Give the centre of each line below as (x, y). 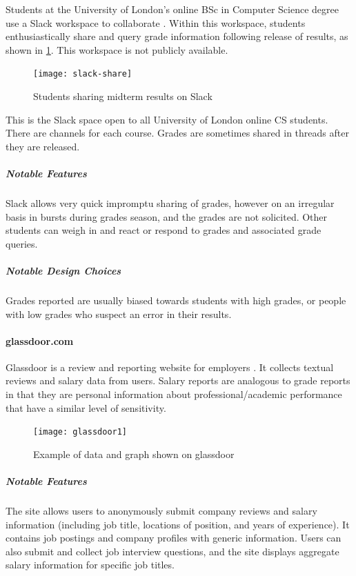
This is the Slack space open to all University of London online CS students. (167, 119)
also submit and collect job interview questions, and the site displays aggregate (172, 551)
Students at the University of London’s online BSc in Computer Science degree (172, 9)
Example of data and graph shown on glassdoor (134, 454)
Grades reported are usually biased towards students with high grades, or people (176, 300)
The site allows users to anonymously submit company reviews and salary (161, 511)
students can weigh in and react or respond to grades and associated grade (164, 230)
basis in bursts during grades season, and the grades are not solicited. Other (167, 216)
